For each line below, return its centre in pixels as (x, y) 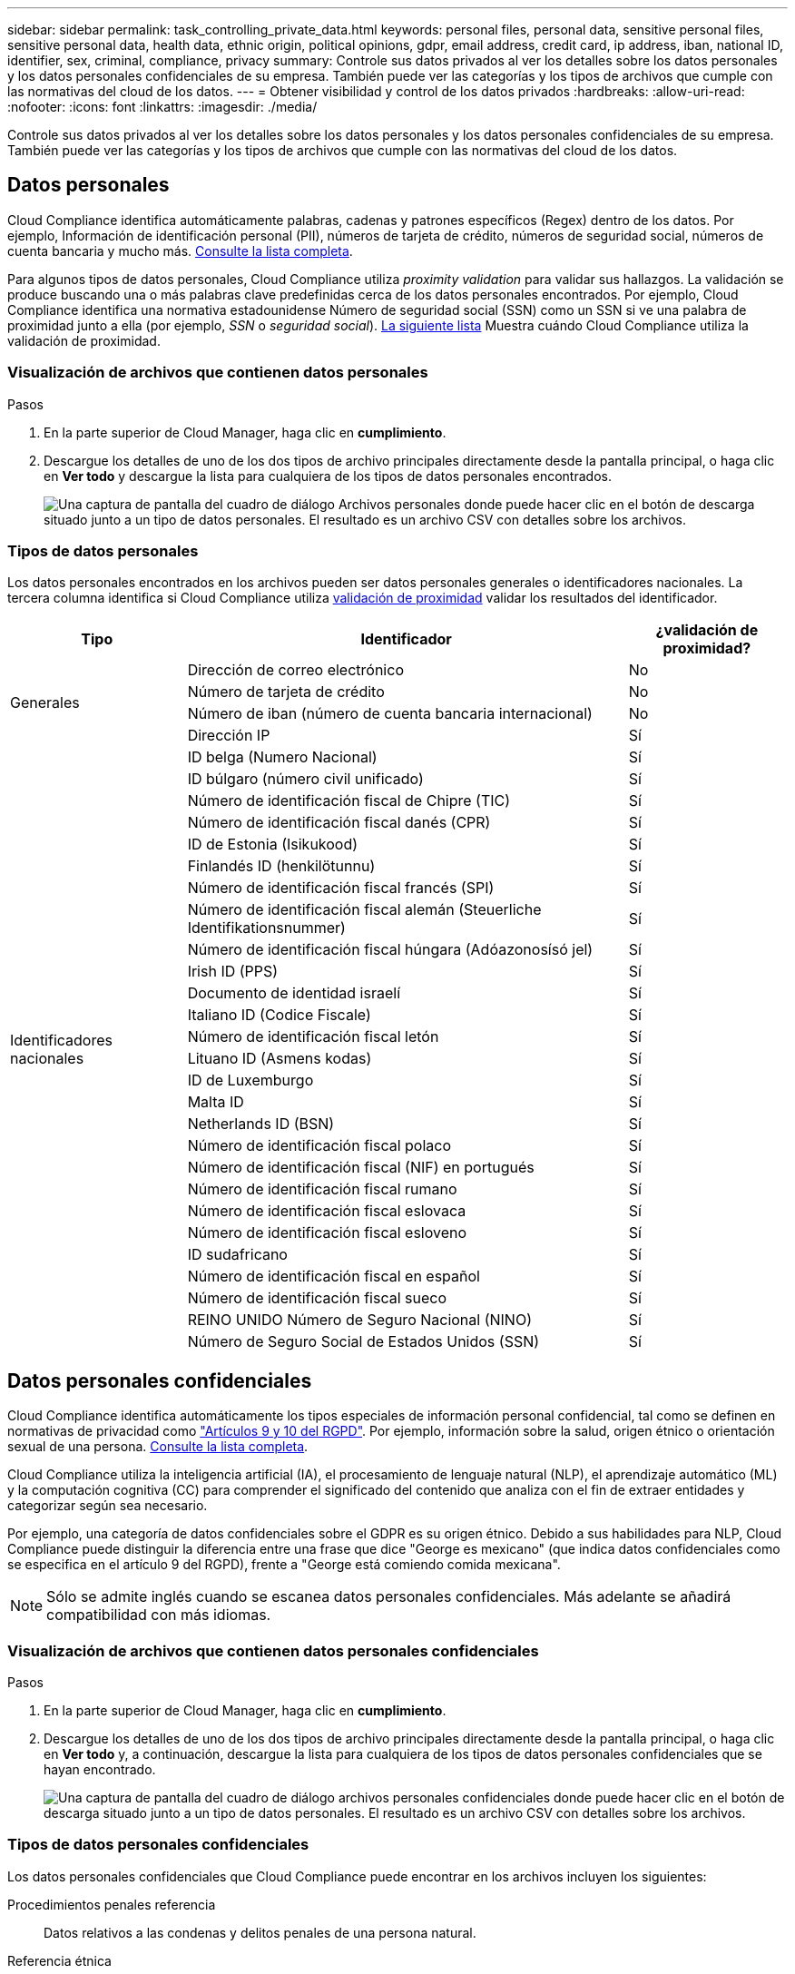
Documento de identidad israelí (294, 993)
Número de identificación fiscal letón (313, 1037)
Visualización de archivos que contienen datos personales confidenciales (273, 1650)
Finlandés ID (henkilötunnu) (281, 866)
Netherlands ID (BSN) (261, 1124)
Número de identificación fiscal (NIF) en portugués (361, 1168)
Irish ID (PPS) (233, 972)
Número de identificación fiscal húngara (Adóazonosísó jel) (390, 950)
